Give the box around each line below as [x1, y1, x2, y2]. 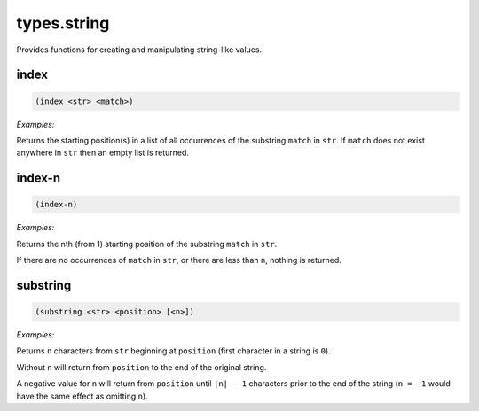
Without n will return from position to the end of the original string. [16, 361, 267, 372]
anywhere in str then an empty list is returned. [16, 147, 190, 159]
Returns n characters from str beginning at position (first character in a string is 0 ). [16, 345, 332, 356]
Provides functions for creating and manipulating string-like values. [16, 44, 262, 55]
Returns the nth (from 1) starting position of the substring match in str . [16, 238, 278, 249]
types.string [16, 13, 110, 33]
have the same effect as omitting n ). [16, 391, 148, 401]
